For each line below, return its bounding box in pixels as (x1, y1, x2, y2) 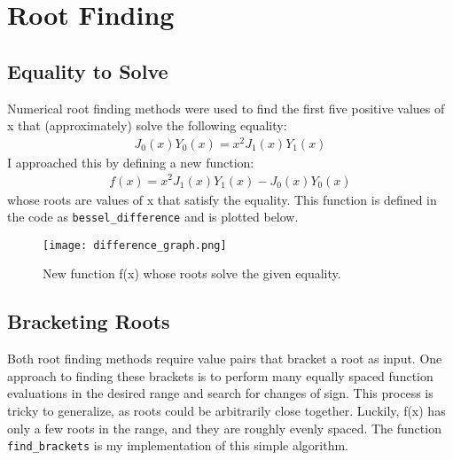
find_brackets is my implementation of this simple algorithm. (7, 436, 349, 455)
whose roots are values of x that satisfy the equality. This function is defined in (7, 190, 437, 208)
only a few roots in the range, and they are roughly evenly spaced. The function (7, 418, 441, 437)
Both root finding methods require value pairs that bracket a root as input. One (7, 349, 442, 368)
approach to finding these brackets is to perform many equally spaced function (7, 366, 433, 385)
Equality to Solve (7, 57, 168, 84)
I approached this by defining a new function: (7, 152, 254, 171)
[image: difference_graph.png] (43, 238, 227, 252)
